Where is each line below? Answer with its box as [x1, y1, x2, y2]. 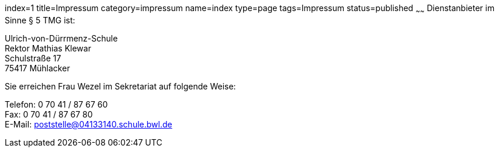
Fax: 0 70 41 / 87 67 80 [5, 109, 93, 119]
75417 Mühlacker [5, 63, 70, 73]
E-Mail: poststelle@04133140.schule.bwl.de [5, 119, 172, 129]
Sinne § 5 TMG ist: [5, 15, 75, 25]
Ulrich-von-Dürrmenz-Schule [5, 33, 118, 43]
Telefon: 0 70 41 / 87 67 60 [5, 99, 108, 109]
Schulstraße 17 [5, 53, 61, 63]
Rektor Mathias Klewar [5, 43, 91, 53]
